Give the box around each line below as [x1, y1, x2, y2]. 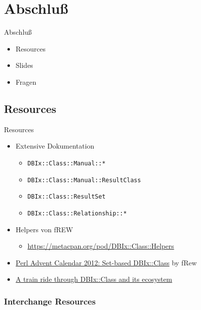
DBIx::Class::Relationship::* [27, 209, 127, 217]
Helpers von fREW [15, 224, 73, 234]
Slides [15, 60, 33, 70]
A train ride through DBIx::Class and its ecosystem [15, 274, 172, 284]
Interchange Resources [4, 295, 96, 307]
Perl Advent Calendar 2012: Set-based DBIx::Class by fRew [15, 257, 197, 267]
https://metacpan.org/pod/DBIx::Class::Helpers [27, 241, 174, 251]
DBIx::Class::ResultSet [27, 193, 106, 201]
